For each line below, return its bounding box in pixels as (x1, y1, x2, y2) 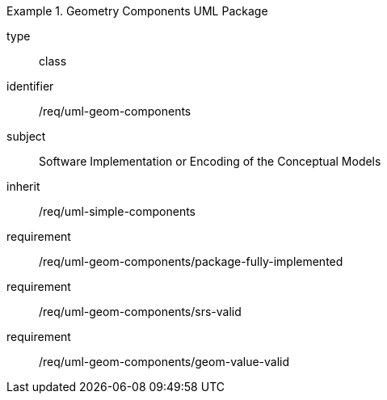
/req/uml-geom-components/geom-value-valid (39, 355, 290, 368)
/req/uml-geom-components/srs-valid (39, 305, 242, 318)
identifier (6, 79, 54, 93)
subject (6, 129, 46, 143)
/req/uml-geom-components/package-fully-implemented (39, 255, 343, 268)
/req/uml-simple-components (39, 204, 196, 218)
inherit (6, 179, 40, 193)
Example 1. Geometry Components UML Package (6, 4, 268, 18)
